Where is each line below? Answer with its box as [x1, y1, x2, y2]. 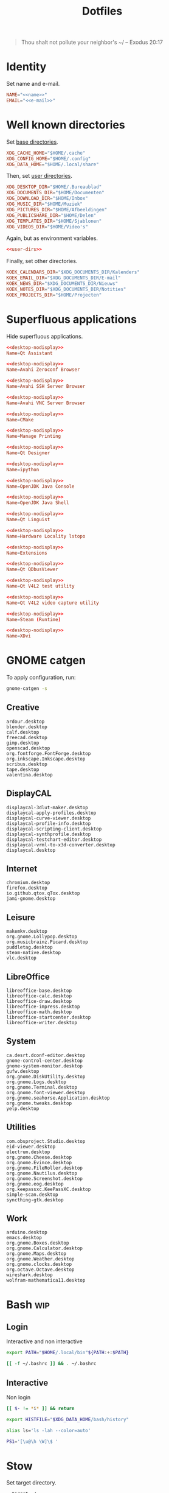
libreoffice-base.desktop [6, 988, 72, 994]
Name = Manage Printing [6, 434, 61, 440]
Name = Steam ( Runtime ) [6, 616, 61, 622]
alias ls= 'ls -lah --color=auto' [6, 1427, 91, 1433]
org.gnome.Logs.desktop [6, 1079, 67, 1085]
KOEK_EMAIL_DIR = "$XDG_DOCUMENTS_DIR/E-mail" [6, 275, 121, 281]
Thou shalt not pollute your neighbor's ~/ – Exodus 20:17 [21, 38, 163, 46]
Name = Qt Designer [6, 450, 50, 456]
